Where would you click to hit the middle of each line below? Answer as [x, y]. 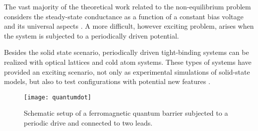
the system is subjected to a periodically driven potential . [92, 35]
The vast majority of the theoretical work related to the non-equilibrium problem [128, 6]
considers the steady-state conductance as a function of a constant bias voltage [124, 16]
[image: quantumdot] [58, 97]
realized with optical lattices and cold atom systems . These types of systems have [128, 62]
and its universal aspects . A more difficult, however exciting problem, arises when [129, 26]
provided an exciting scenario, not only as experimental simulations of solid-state [127, 71]
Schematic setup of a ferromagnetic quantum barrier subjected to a [126, 113]
